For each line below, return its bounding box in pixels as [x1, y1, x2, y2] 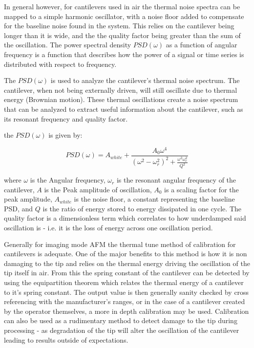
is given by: [48, 130, 83, 140]
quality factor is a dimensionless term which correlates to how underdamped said [4, 213, 246, 223]
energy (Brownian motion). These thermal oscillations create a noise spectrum [4, 94, 238, 104]
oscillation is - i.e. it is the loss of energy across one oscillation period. [4, 223, 213, 233]
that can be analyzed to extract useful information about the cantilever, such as [4, 103, 243, 114]
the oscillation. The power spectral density [4, 40, 131, 50]
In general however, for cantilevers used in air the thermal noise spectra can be [4, 1, 240, 11]
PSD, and [4, 203, 33, 213]
